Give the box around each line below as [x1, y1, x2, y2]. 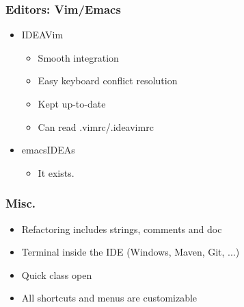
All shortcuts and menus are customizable [21, 291, 198, 305]
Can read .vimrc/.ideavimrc [38, 119, 154, 134]
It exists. [38, 165, 74, 180]
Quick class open [21, 267, 92, 282]
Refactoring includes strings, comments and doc [21, 221, 222, 236]
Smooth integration [38, 50, 119, 64]
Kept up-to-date [38, 97, 106, 110]
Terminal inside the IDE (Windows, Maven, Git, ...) [21, 245, 240, 259]
